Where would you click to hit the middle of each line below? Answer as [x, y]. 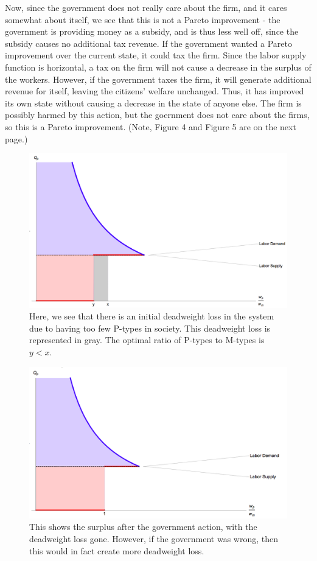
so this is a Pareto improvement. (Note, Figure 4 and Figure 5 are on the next [151, 126]
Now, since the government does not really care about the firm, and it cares [146, 7]
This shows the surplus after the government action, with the [143, 527]
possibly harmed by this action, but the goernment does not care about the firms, [157, 115]
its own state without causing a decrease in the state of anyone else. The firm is [153, 103]
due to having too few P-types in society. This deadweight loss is [150, 328]
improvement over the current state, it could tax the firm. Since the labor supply [156, 55]
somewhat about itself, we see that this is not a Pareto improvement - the [143, 19]
